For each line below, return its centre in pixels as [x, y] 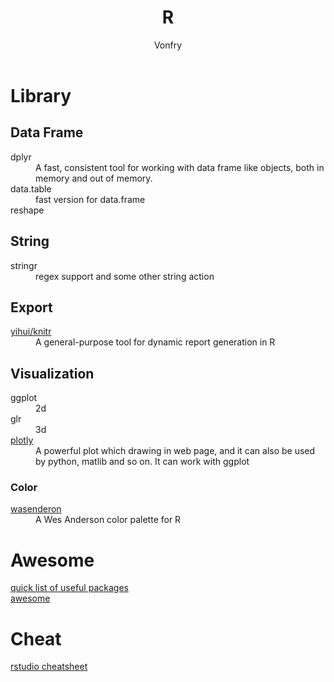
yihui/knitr [31, 332]
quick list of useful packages [69, 588]
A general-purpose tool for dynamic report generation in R [155, 342]
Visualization [52, 373]
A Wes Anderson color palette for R [108, 520]
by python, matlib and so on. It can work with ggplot [142, 462]
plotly [22, 440]
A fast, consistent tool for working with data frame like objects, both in [180, 167]
